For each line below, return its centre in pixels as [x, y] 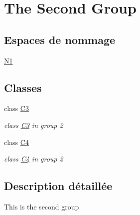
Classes [23, 87]
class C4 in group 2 [34, 159]
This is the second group [42, 206]
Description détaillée [58, 186]
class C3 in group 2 [34, 125]
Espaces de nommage [60, 39]
